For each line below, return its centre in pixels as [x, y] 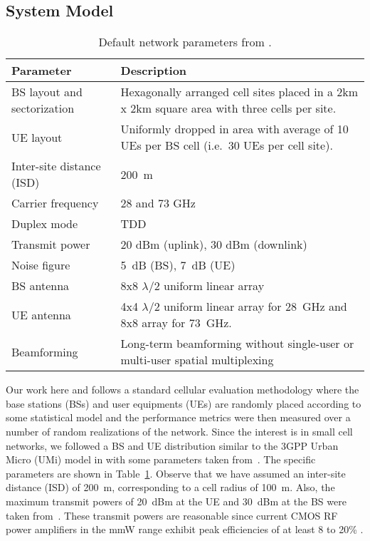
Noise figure [41, 265]
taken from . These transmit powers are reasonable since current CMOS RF [172, 515]
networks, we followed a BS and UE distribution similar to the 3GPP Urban [172, 445]
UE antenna [41, 314]
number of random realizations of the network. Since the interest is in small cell [179, 431]
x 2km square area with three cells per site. [228, 108]
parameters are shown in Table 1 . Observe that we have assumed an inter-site [176, 473]
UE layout [37, 137]
